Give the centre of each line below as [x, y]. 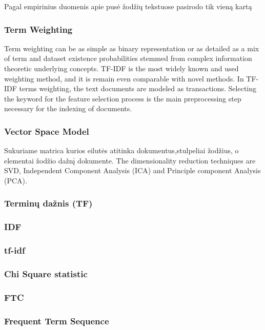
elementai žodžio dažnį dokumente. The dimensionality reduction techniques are [130, 160]
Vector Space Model [47, 131]
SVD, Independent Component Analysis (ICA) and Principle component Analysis [132, 170]
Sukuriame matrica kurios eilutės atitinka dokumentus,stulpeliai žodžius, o [121, 150]
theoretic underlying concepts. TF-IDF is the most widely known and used [121, 68]
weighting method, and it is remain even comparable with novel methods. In [124, 78]
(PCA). [16, 180]
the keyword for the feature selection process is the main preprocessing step [123, 98]
